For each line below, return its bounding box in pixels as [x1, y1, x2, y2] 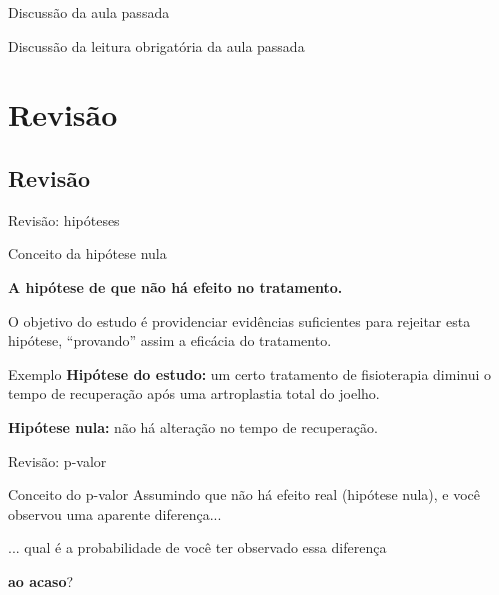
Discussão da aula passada [8, 2, 170, 22]
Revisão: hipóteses [8, 209, 120, 230]
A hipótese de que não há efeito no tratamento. [8, 276, 343, 297]
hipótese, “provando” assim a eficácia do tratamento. [8, 330, 332, 351]
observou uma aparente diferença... [8, 503, 222, 524]
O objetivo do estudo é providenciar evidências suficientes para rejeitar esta [8, 310, 471, 331]
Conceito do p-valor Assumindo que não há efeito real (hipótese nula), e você [8, 484, 481, 505]
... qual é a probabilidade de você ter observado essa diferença [8, 537, 387, 558]
